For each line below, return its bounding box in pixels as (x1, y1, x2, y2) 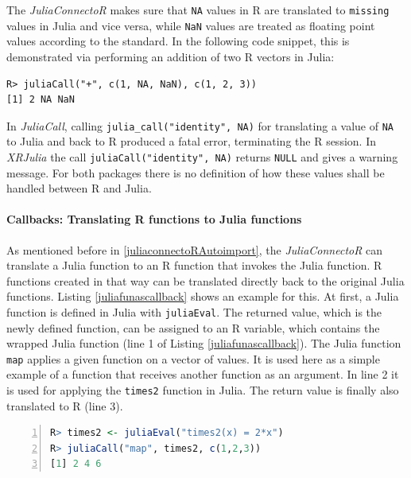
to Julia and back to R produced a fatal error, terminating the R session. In (6, 133, 376, 150)
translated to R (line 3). (6, 397, 123, 414)
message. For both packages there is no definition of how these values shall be (6, 164, 385, 181)
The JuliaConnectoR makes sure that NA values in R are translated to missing (6, 2, 390, 17)
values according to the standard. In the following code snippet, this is (6, 33, 350, 49)
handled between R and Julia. (6, 180, 152, 196)
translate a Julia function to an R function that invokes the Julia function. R (6, 257, 382, 274)
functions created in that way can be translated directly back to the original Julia (6, 272, 405, 289)
